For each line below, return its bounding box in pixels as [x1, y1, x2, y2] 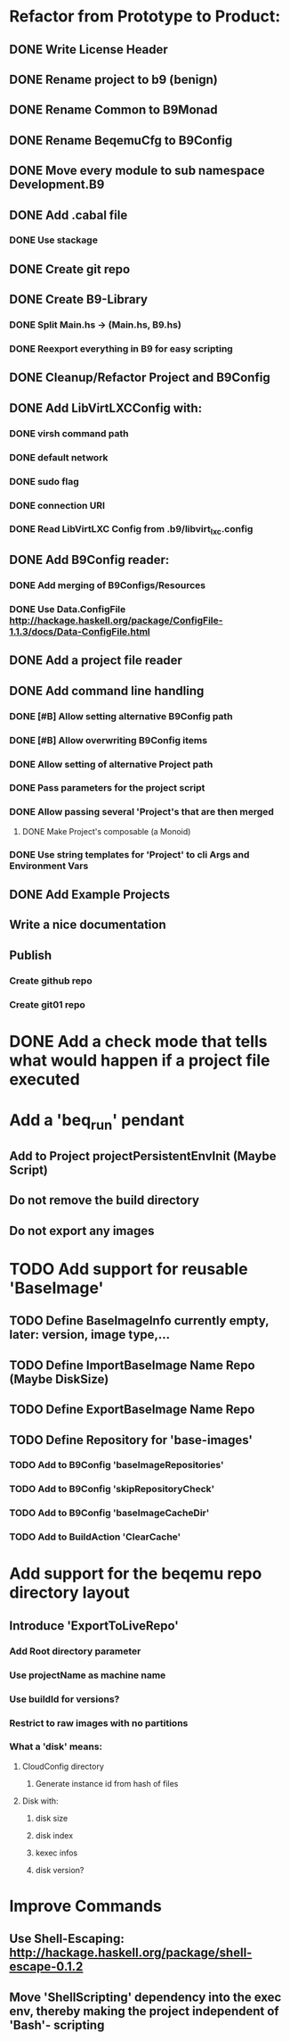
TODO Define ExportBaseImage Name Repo [9, 1402, 255, 1417]
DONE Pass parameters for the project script [9, 782, 205, 794]
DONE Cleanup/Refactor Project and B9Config [9, 370, 270, 386]
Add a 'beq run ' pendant [9, 1110, 185, 1133]
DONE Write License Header [9, 42, 169, 57]
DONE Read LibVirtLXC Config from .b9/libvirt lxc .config [9, 523, 254, 537]
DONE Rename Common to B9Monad [9, 103, 218, 118]
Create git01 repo [9, 998, 86, 1010]
